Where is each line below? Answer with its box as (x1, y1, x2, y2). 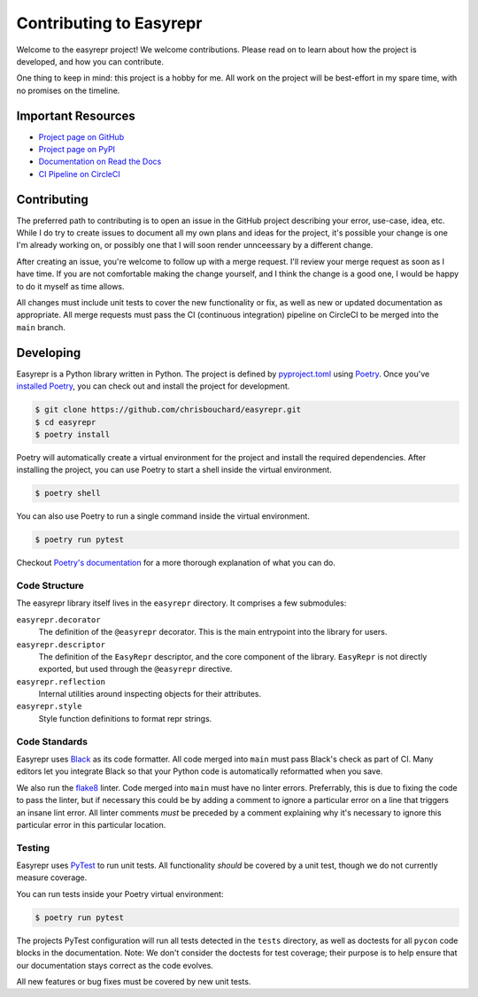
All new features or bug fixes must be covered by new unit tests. (16, 977, 251, 987)
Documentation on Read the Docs (38, 156, 162, 167)
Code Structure (16, 579, 84, 591)
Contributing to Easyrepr (16, 13, 203, 33)
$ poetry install (35, 429, 111, 439)
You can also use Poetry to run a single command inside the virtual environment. (16, 511, 310, 522)
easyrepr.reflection (16, 676, 106, 686)
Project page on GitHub (38, 131, 124, 142)
